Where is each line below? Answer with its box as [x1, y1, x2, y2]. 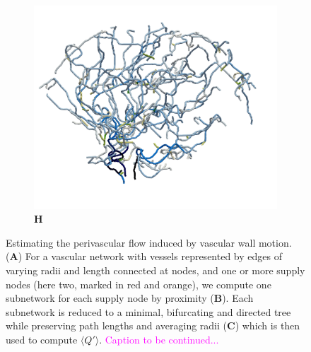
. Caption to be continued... [99, 332, 219, 346]
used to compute [6, 332, 78, 346]
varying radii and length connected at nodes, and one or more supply [6, 262, 305, 277]
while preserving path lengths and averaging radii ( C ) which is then [6, 318, 300, 333]
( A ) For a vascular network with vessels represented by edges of [6, 249, 282, 264]
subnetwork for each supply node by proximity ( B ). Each [6, 291, 254, 305]
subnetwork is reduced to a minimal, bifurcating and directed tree [6, 304, 291, 319]
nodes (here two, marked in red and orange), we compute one [6, 276, 271, 291]
